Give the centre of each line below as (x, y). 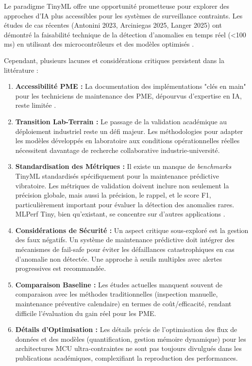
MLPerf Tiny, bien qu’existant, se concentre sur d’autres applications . (120, 214)
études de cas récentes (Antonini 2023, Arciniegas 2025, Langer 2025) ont (113, 25)
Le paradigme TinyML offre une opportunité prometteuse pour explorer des (117, 6)
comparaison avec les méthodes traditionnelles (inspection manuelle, (117, 294)
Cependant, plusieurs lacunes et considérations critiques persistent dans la (114, 60)
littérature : (21, 70)
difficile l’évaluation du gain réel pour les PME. (86, 313)
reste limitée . (36, 105)
